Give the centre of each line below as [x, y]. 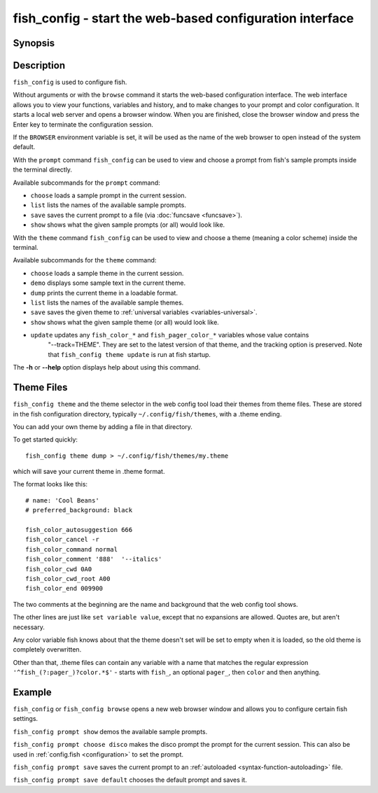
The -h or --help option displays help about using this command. [107, 367]
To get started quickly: [45, 440]
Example [32, 692]
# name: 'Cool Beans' [62, 500]
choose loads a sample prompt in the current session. [108, 195]
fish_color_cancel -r [62, 540]
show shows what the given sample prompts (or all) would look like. [128, 225]
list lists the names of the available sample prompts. [108, 205]
